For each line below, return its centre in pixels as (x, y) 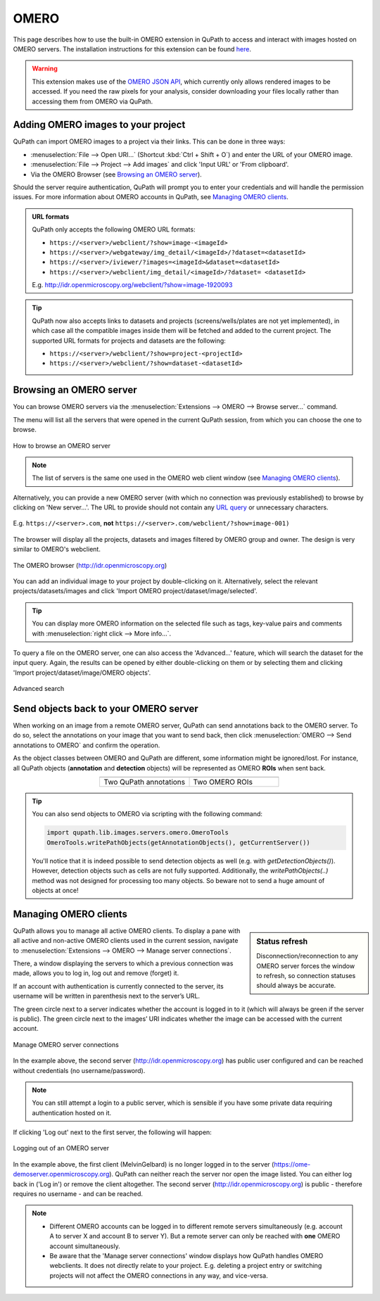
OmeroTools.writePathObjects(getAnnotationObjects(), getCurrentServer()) (179, 842)
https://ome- (292, 1164)
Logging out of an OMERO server (61, 1148)
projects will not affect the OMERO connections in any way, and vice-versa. (159, 1275)
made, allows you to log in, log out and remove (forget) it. (96, 973)
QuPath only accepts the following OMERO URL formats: (114, 229)
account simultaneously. (85, 1246)
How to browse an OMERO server (62, 445)
